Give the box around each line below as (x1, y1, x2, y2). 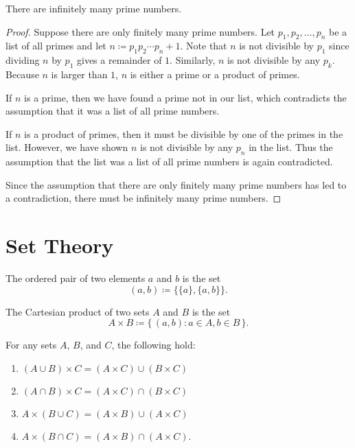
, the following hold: (111, 338, 196, 352)
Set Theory (5, 231, 114, 259)
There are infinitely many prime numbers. (5, 1, 182, 15)
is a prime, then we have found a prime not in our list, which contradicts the (24, 90, 347, 104)
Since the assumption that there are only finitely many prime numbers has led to (5, 177, 347, 191)
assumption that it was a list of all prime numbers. (5, 104, 220, 118)
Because (5, 67, 39, 81)
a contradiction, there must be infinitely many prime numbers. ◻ (5, 191, 282, 205)
